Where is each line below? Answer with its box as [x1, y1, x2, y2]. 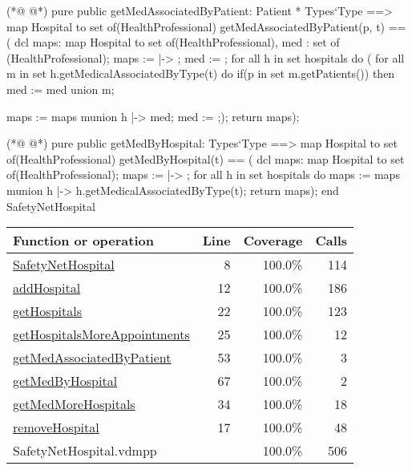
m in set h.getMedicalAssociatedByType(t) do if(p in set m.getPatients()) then [6, 65, 395, 82]
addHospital [13, 278, 81, 298]
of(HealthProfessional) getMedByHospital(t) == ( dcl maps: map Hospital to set [6, 150, 405, 167]
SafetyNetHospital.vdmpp [13, 441, 157, 460]
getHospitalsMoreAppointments [13, 325, 190, 344]
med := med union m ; [6, 80, 115, 97]
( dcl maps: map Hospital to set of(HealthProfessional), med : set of [6, 34, 340, 51]
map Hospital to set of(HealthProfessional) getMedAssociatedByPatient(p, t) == [6, 18, 406, 34]
